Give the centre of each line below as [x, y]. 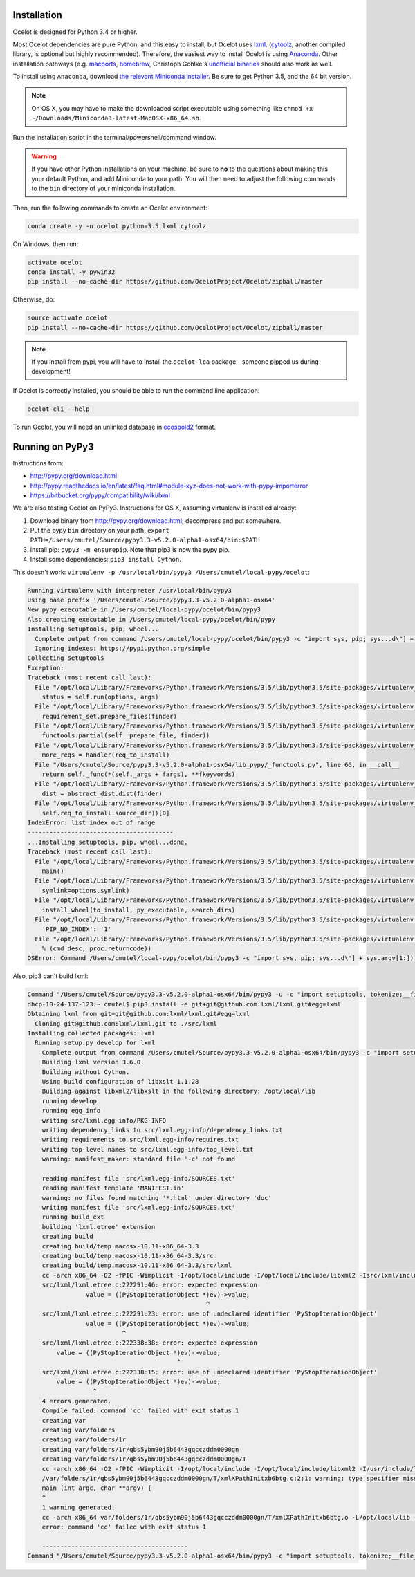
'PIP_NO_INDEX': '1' [77, 929]
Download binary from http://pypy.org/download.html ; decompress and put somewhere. [156, 520]
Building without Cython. [86, 1072]
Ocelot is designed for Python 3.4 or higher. [75, 32]
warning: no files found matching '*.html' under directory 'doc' [157, 1198]
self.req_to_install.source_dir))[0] [106, 813]
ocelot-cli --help [58, 409]
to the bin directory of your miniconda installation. [103, 188]
